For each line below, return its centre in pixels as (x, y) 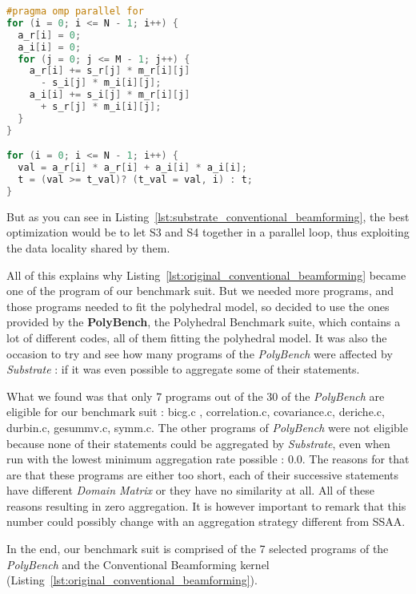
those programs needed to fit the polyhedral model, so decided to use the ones (198, 306)
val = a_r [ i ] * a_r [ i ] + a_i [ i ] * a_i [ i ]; (132, 168)
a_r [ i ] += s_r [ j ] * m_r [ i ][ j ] (110, 71)
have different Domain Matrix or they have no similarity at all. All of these (190, 490)
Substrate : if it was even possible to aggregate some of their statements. (183, 369)
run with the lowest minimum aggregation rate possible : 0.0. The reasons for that (208, 459)
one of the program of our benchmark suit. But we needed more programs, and (200, 291)
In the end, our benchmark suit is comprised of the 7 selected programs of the (198, 549)
